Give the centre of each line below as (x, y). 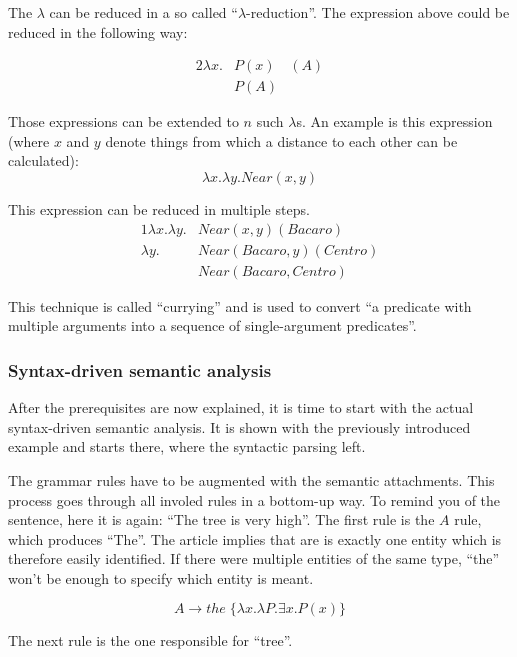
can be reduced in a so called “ (143, 12)
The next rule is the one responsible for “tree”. (150, 640)
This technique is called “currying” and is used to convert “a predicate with (240, 305)
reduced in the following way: (98, 31)
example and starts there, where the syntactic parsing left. (187, 446)
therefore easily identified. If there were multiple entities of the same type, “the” (254, 558)
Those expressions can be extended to (123, 121)
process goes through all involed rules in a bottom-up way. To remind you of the (254, 499)
